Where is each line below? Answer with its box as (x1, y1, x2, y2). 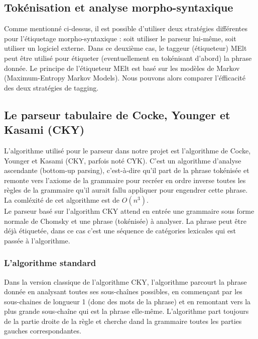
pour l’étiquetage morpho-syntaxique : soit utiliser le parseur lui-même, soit (4, 33, 236, 43)
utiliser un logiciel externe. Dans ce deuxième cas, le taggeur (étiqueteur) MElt (4, 43, 247, 53)
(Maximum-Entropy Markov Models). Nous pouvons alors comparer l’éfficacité (4, 72, 245, 83)
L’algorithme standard (4, 257, 96, 269)
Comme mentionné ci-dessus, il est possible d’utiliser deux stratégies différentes (4, 23, 247, 34)
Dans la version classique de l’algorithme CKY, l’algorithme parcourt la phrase (4, 276, 247, 287)
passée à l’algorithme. (4, 235, 70, 245)
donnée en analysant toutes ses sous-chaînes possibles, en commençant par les (4, 286, 242, 297)
